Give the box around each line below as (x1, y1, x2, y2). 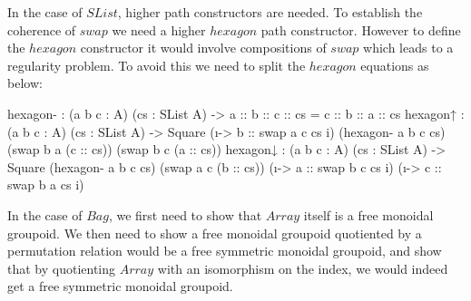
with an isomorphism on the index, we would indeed (157, 258, 448, 277)
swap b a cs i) (7, 175, 84, 194)
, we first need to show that (108, 205, 262, 224)
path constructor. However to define (260, 20, 461, 39)
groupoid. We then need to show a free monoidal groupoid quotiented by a (7, 223, 422, 242)
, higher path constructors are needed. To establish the (117, 3, 423, 21)
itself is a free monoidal (303, 205, 434, 224)
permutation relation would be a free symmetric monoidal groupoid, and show (7, 241, 442, 260)
